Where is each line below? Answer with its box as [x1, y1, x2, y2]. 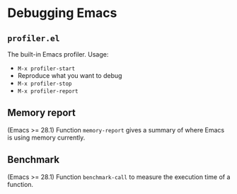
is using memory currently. [7, 133, 86, 142]
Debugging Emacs [7, 5, 117, 21]
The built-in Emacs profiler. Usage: [7, 50, 109, 58]
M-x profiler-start [17, 65, 76, 72]
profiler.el [7, 33, 60, 43]
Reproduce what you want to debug [17, 72, 122, 79]
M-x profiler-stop [17, 80, 72, 87]
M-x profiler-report [17, 88, 79, 95]
